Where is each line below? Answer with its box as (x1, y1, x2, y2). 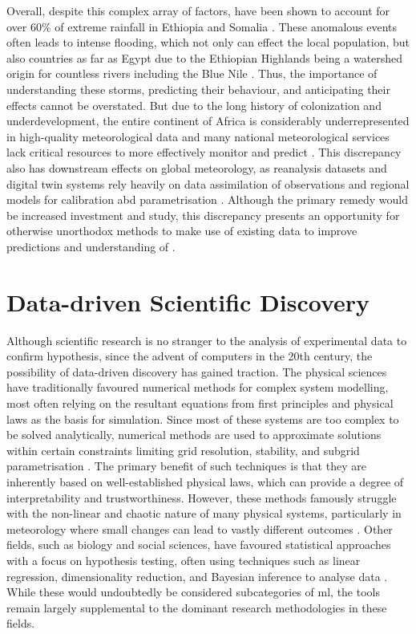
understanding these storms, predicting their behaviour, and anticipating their (6, 80, 390, 97)
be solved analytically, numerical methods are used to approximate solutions (6, 426, 382, 443)
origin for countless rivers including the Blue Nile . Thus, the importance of (6, 65, 378, 82)
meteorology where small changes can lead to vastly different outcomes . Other (6, 520, 393, 537)
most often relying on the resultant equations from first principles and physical (6, 395, 394, 411)
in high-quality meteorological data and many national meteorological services (6, 128, 390, 144)
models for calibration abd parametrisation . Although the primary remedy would (6, 191, 408, 208)
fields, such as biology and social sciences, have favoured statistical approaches (6, 536, 391, 553)
